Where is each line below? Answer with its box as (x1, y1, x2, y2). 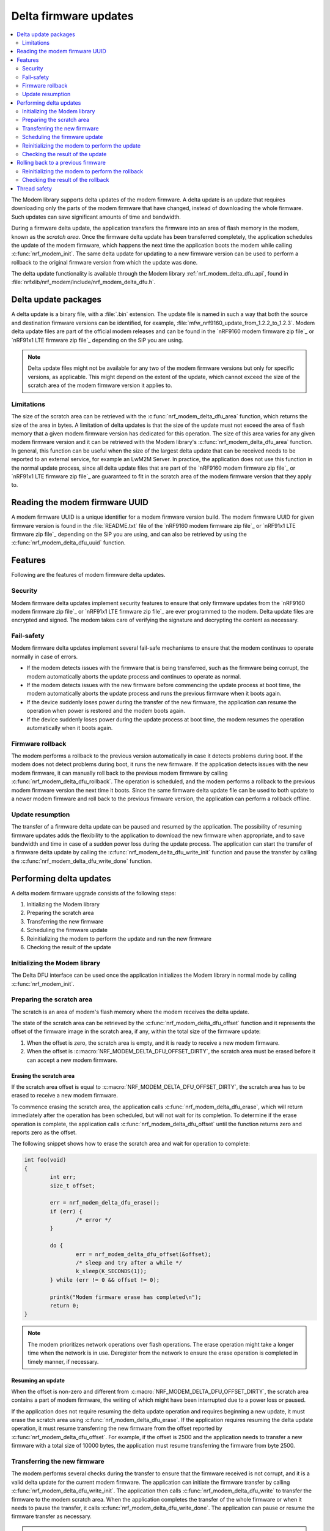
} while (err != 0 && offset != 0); (50, 1276, 160, 1283)
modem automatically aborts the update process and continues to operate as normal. (26, 672, 241, 680)
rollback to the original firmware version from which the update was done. (11, 258, 198, 266)
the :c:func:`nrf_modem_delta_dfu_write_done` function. (11, 857, 152, 865)
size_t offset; (50, 1182, 96, 1189)
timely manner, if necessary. (28, 1358, 99, 1365)
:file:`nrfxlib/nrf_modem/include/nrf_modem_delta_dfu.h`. (11, 279, 156, 286)
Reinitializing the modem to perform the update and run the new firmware (26, 935, 212, 942)
